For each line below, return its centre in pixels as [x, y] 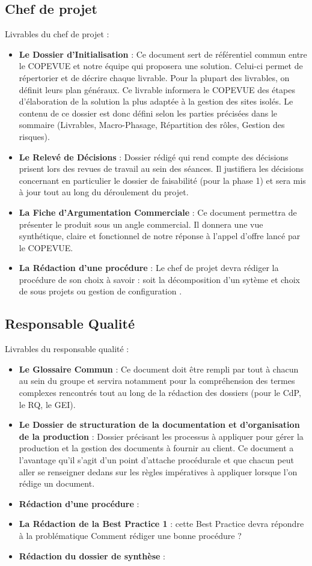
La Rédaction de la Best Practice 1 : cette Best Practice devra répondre [161, 524]
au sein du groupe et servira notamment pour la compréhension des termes [157, 381]
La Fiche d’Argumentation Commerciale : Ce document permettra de [158, 212]
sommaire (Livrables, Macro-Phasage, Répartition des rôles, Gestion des [152, 125]
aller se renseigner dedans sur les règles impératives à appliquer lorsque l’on [158, 471]
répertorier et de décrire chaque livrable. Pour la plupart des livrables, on [154, 77]
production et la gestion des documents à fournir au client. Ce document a [156, 448]
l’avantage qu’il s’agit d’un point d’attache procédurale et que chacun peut [156, 460]
